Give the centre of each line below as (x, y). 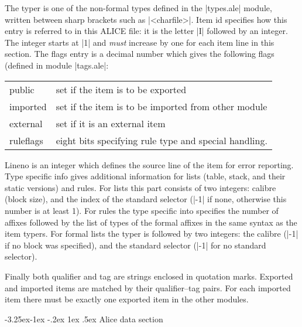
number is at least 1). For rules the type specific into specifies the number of (142, 210)
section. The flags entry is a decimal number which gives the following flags (140, 54)
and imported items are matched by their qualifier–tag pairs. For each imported (148, 287)
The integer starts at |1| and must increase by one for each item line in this (140, 42)
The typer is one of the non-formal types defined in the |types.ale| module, (138, 8)
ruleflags (26, 140)
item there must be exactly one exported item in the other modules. (127, 299)
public (22, 89)
